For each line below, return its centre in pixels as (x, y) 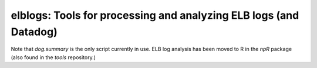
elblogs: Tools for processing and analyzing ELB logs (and (155, 15)
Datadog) (34, 32)
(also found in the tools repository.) (53, 57)
